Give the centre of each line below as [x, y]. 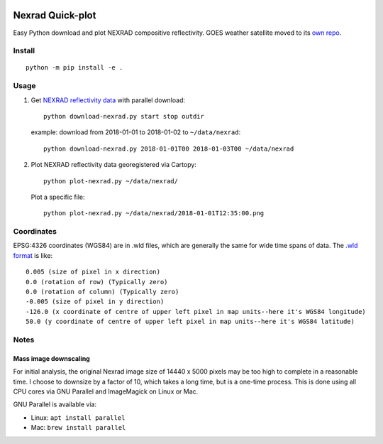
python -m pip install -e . [74, 68]
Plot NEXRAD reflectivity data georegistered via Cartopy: [113, 165]
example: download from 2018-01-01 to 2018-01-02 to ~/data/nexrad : [136, 132]
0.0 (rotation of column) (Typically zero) [102, 292]
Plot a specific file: [58, 197]
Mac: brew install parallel [78, 428]
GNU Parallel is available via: [55, 404]
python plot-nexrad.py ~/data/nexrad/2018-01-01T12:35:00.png [154, 213]
